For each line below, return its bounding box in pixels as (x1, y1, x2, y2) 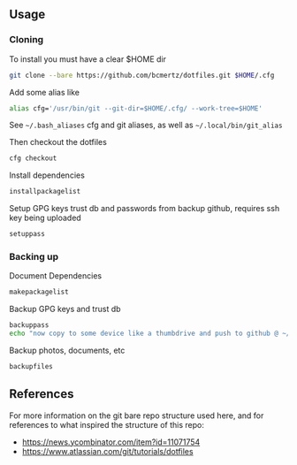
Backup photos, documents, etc (9, 345, 126, 355)
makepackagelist (9, 287, 69, 297)
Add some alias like (9, 87, 80, 97)
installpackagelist (9, 187, 81, 196)
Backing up (9, 250, 59, 263)
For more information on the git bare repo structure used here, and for (9, 410, 264, 421)
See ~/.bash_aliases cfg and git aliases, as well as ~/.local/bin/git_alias (9, 119, 283, 131)
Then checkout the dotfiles (9, 137, 108, 148)
